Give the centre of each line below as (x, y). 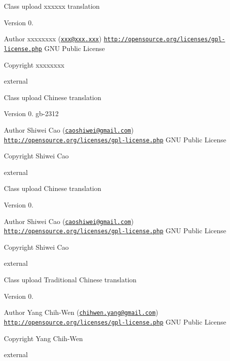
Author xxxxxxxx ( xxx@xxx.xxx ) (53, 39)
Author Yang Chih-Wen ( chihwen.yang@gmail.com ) (81, 312)
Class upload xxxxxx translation (52, 6)
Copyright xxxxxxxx (34, 64)
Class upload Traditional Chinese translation (70, 280)
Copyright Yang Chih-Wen (44, 338)
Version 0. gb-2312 (31, 113)
